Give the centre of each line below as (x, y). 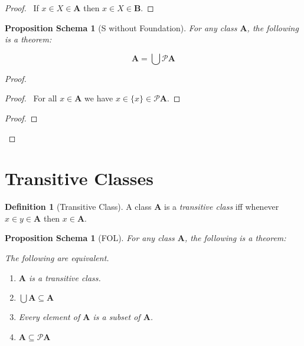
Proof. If (22, 8)
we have (99, 98)
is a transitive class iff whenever (222, 207)
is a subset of (117, 317)
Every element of (49, 317)
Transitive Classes (79, 178)
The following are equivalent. (57, 258)
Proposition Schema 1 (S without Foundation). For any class (121, 27)
